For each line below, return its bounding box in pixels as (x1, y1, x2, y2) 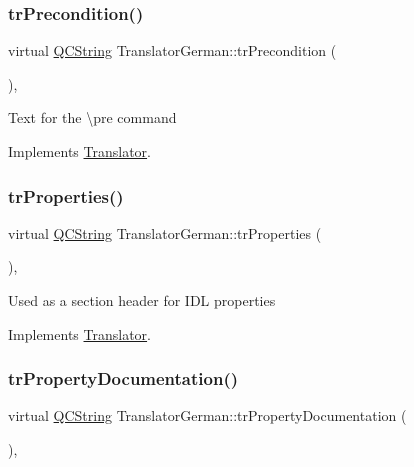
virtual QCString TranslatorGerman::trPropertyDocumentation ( (8, 405, 407, 426)
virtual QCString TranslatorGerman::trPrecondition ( (8, 40, 337, 61)
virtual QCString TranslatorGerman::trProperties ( (8, 222, 322, 243)
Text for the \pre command (8, 107, 177, 128)
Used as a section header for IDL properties (8, 290, 276, 310)
